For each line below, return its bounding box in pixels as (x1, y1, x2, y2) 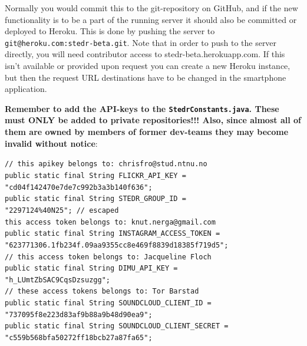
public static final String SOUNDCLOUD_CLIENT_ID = (5, 299, 212, 308)
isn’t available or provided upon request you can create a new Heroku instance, (5, 60, 291, 72)
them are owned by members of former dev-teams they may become (5, 126, 289, 138)
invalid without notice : (5, 137, 98, 149)
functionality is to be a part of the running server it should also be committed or (5, 13, 297, 25)
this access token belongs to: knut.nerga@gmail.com (5, 218, 216, 226)
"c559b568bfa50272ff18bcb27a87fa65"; (5, 334, 153, 342)
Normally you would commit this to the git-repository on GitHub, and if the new (5, 2, 298, 14)
